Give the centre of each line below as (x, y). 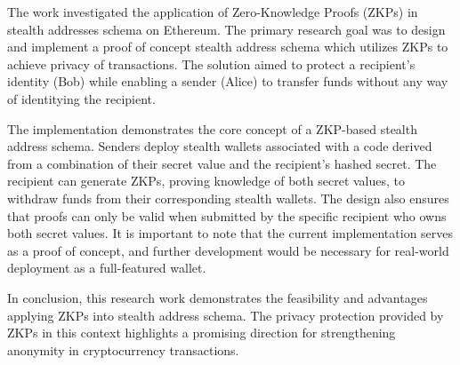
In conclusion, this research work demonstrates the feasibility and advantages (218, 297)
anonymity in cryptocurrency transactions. (123, 349)
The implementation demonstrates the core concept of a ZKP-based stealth (212, 128)
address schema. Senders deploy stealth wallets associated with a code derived (220, 146)
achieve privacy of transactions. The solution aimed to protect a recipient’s (211, 63)
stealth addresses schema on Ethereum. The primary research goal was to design (226, 29)
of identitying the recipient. (81, 98)
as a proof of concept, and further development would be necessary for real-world (228, 250)
